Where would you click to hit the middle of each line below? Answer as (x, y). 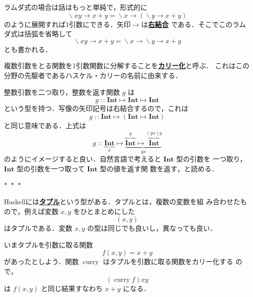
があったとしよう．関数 (41, 261)
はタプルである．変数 (38, 228)
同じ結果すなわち (75, 288)
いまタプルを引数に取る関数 (48, 244)
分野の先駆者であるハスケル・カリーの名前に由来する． (93, 75)
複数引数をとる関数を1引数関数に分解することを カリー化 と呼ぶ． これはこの (127, 66)
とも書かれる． (28, 49)
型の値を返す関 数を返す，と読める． (159, 168)
